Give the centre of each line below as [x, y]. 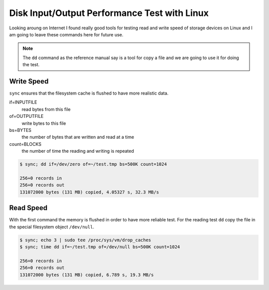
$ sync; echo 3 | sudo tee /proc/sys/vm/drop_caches [85, 240]
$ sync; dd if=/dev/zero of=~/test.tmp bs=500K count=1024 [93, 164]
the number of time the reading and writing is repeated [78, 151]
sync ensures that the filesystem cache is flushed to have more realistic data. [89, 93]
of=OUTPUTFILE [26, 116]
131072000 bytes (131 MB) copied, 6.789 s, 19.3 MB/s [87, 275]
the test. [31, 65]
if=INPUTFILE [23, 102]
